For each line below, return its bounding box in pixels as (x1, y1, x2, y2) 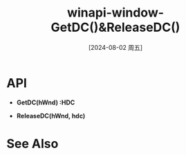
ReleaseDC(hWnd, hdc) (16, 111, 86, 120)
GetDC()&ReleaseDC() (50, 19, 180, 35)
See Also (6, 136, 59, 152)
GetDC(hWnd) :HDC (16, 98, 75, 107)
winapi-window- (67, 5, 164, 21)
